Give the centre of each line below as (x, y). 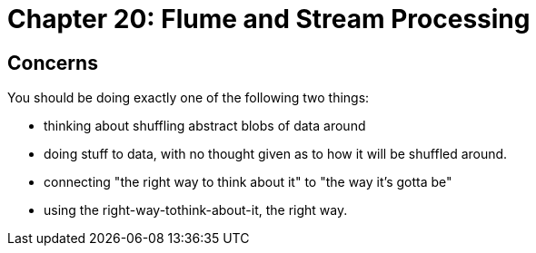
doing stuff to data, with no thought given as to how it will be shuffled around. (276, 154)
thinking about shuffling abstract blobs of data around (205, 126)
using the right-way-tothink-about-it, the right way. (196, 210)
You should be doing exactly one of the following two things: (189, 98)
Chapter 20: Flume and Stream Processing (269, 19)
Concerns (53, 63)
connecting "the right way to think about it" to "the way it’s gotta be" (248, 182)
